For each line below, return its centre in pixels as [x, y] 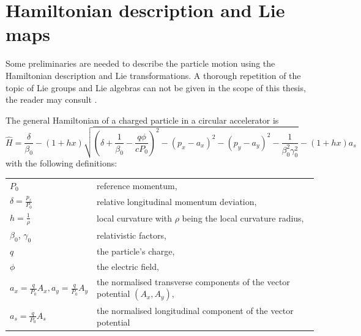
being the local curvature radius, [243, 218]
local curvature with [134, 218]
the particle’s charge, [136, 251]
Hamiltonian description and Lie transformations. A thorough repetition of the [153, 75]
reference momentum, [137, 185]
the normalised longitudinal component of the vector [195, 310]
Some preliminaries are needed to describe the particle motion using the [140, 63]
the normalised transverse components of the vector [193, 281]
